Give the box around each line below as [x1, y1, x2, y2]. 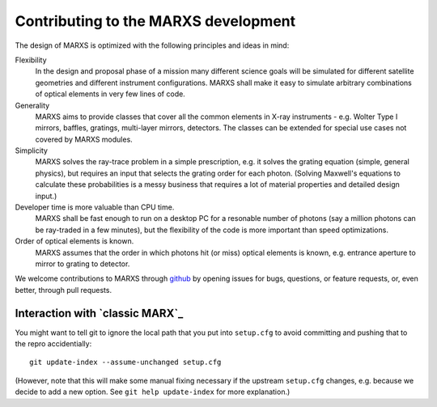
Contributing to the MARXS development [15, 12, 295, 30]
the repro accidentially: [15, 339, 92, 349]
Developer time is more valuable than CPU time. [15, 202, 175, 212]
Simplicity [15, 146, 49, 155]
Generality [15, 100, 50, 110]
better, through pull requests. [15, 285, 112, 295]
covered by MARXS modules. [35, 134, 133, 144]
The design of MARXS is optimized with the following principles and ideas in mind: [15, 40, 290, 50]
